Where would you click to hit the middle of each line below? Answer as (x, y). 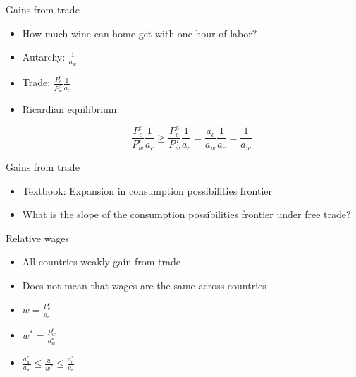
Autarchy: (44, 57)
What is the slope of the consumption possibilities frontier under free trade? (186, 214)
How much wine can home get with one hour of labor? (140, 33)
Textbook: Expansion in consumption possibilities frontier (147, 190)
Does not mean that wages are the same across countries (144, 285)
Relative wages (38, 238)
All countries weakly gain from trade (101, 262)
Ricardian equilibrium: (71, 108)
